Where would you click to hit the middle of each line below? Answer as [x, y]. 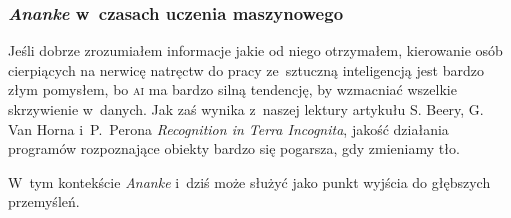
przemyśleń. [44, 201]
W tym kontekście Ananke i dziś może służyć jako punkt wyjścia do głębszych [249, 181]
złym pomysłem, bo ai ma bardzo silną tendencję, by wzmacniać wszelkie [232, 89]
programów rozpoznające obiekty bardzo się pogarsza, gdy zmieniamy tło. [234, 148]
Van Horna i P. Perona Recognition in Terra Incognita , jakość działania [228, 128]
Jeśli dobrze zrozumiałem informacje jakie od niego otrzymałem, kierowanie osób [255, 50]
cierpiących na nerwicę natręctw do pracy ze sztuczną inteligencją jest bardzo [246, 69]
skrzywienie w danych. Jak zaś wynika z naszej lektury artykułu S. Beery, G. [246, 109]
